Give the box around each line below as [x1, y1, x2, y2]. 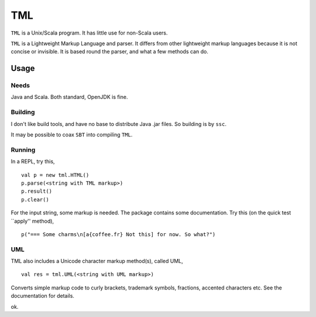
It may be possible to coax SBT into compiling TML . [11, 131, 133, 138]
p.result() [21, 188, 53, 195]
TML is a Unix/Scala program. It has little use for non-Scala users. [11, 29, 168, 36]
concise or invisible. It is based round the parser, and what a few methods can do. [11, 48, 209, 55]
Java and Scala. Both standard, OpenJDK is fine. [11, 94, 128, 101]
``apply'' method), [11, 217, 54, 224]
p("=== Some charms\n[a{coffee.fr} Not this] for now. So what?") [21, 231, 216, 237]
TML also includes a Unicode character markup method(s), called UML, [11, 258, 184, 265]
